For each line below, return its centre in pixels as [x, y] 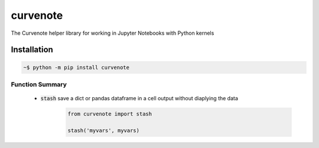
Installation [32, 50]
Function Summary [39, 84]
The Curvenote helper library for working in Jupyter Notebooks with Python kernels [113, 33]
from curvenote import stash [110, 114]
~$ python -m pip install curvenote [77, 67]
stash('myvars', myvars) [104, 130]
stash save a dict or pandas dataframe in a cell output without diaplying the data [139, 98]
